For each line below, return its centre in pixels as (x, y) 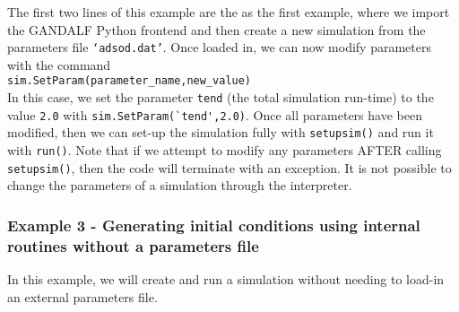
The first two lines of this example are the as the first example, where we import (229, 12)
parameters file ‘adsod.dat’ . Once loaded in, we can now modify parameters (219, 47)
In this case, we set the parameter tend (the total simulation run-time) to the (221, 97)
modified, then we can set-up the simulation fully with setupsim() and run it (221, 132)
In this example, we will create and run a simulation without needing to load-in (226, 279)
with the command (59, 64)
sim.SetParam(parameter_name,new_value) (130, 81)
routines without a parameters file (133, 245)
